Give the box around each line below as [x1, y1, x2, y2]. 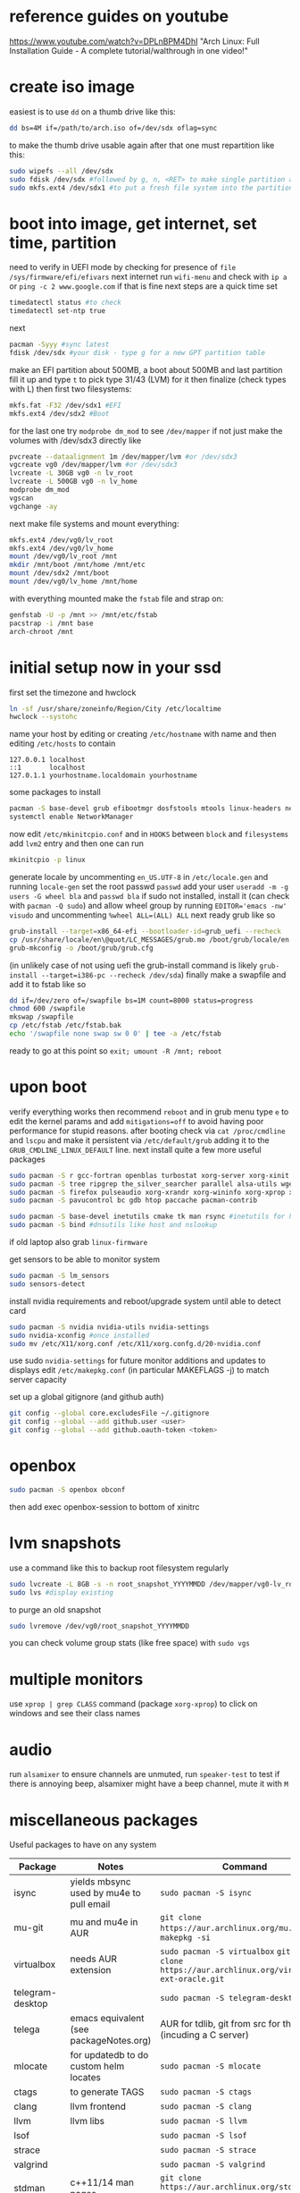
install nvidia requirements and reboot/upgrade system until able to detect [9, 1295, 281, 1307]
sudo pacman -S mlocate [160, 2062, 262, 2071]
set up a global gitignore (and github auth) [9, 1392, 164, 1402]
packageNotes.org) [70, 2035, 152, 2047]
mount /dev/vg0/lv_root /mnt [9, 552, 118, 561]
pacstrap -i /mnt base [9, 619, 94, 628]
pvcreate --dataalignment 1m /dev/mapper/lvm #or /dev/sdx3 [9, 452, 238, 461]
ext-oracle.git [160, 1974, 225, 1985]
